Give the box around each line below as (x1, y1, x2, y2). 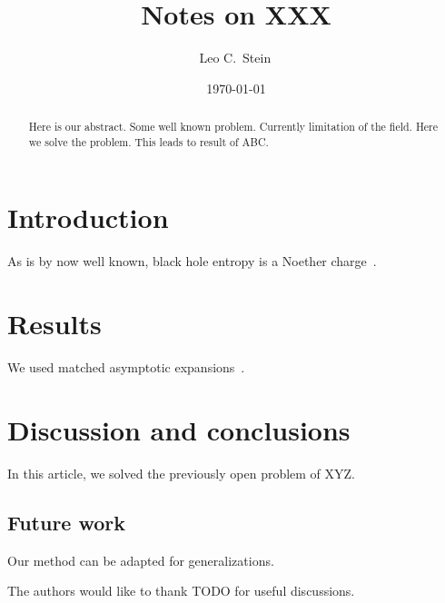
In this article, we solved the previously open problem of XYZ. (7, 463, 356, 482)
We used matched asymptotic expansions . (7, 358, 245, 377)
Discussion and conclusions (7, 410, 351, 448)
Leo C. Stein (199, 48, 272, 67)
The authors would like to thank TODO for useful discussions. (7, 581, 355, 600)
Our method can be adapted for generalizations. (7, 550, 274, 569)
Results (7, 305, 102, 342)
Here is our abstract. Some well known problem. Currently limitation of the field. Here (28, 119, 439, 134)
